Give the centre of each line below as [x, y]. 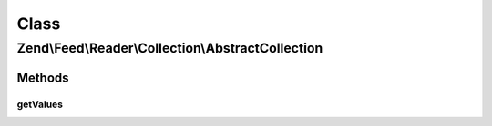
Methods [43, 78]
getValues [40, 104]
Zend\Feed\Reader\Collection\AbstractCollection [170, 48]
